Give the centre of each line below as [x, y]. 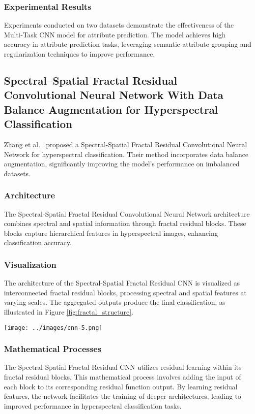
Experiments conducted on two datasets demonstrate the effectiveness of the [119, 25]
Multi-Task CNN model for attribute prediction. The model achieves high [115, 34]
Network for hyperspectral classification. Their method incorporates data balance [126, 154]
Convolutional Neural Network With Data [114, 95]
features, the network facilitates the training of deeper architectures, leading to [123, 396]
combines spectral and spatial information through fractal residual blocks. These [125, 223]
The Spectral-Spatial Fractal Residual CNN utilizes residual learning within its [123, 367]
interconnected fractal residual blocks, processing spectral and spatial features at [125, 292]
